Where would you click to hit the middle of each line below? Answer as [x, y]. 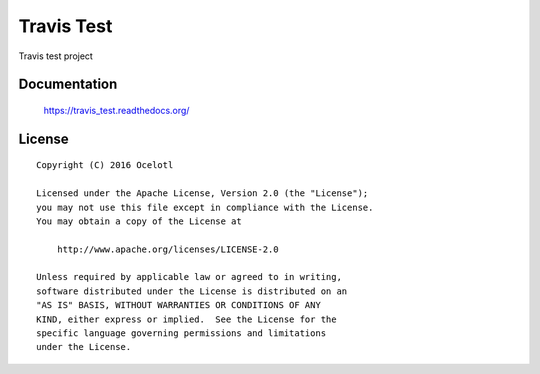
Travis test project [56, 56]
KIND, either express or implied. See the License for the [186, 319]
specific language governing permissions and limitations [181, 333]
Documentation [68, 84]
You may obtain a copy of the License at [139, 221]
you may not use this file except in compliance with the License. [205, 207]
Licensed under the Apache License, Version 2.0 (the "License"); [202, 193]
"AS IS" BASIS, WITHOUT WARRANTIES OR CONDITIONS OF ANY [179, 305]
